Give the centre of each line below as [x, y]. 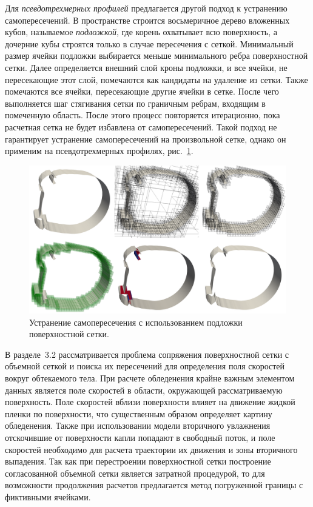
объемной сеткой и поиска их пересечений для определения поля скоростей [145, 366]
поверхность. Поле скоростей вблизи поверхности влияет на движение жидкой [150, 402]
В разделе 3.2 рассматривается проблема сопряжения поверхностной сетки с [147, 354]
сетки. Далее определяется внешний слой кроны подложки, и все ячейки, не [146, 67]
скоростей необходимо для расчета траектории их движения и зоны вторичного [151, 449]
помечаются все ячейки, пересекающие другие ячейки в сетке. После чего [142, 91]
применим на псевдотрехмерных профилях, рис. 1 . [99, 151]
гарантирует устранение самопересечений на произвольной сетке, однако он [146, 139]
